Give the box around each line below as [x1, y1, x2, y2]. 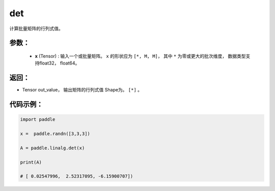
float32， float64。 [39, 60, 80, 66]
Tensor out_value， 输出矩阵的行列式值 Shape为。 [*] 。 [22, 87, 143, 93]
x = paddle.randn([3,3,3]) [20, 131, 90, 137]
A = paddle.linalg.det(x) [20, 145, 85, 151]
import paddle [20, 117, 56, 122]
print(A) [20, 159, 42, 165]
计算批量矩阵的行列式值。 [9, 25, 63, 31]
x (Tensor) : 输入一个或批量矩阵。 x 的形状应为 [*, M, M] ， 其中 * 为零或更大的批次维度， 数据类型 [35, 53, 246, 59]
